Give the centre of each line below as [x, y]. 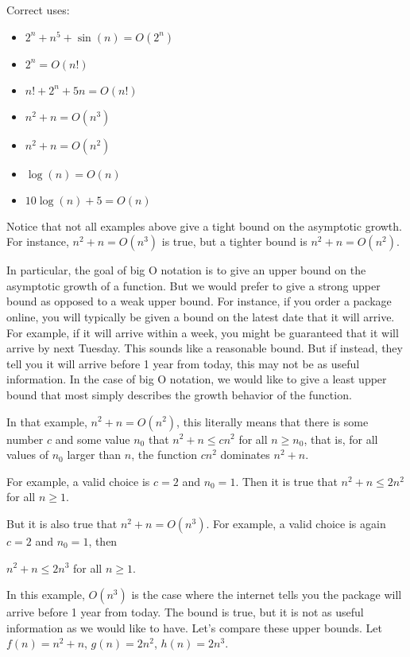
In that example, [47, 421]
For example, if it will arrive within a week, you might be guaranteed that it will [203, 332]
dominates [245, 455]
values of [27, 455]
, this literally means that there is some [273, 421]
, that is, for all [341, 439]
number [25, 439]
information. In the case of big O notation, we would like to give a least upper [197, 379]
